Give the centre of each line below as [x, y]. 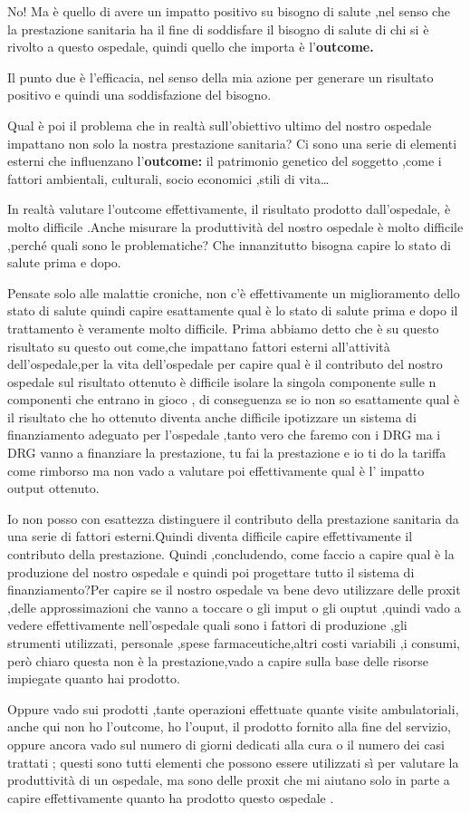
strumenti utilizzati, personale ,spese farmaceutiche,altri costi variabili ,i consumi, [234, 643]
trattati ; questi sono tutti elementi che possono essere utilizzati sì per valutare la [233, 762]
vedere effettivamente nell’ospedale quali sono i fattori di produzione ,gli [207, 625]
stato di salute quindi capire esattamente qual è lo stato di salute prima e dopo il [233, 310]
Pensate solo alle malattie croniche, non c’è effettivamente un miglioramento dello [234, 292]
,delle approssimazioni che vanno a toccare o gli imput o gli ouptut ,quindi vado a [234, 607]
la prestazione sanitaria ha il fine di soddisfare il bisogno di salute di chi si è [218, 29]
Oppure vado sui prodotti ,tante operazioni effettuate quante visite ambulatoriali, [233, 708]
